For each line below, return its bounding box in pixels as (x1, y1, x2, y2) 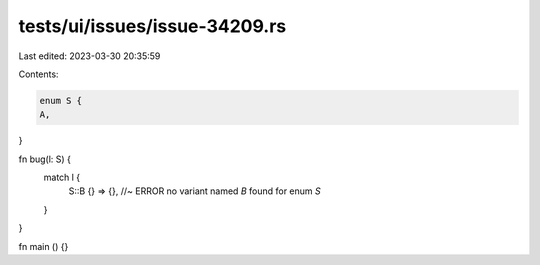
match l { (43, 171, 81, 184)
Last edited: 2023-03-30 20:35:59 (18, 50, 161, 62)
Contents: (18, 68, 59, 80)
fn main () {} (18, 240, 69, 252)
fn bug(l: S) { (18, 153, 72, 165)
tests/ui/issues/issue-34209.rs (18, 15, 287, 37)
